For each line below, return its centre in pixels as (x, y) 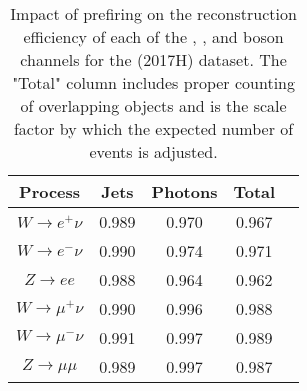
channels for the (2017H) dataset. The (153, 59)
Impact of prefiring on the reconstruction (153, 13)
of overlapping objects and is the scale (153, 105)
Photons (184, 191)
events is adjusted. (153, 151)
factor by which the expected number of (153, 128)
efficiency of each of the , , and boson (153, 36)
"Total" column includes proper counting (153, 82)
